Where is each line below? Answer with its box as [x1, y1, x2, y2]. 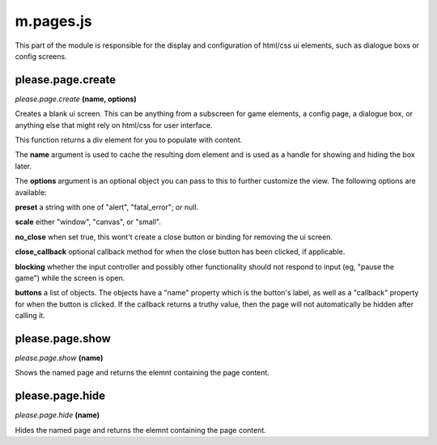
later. [15, 161, 32, 171]
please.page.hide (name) [15, 410, 100, 420]
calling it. [15, 311, 45, 320]
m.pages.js [15, 12, 92, 30]
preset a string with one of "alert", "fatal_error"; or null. [15, 202, 199, 212]
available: [15, 187, 48, 197]
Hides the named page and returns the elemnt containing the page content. [15, 425, 267, 434]
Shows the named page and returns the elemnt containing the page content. [15, 368, 270, 378]
